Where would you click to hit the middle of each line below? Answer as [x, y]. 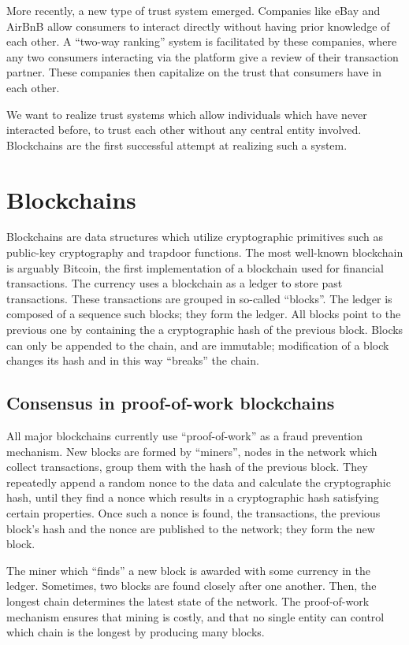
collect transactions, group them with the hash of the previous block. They [187, 467]
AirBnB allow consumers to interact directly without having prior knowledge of [198, 26]
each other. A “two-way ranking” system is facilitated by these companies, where [202, 41]
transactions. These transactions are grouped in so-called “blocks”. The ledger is [199, 298]
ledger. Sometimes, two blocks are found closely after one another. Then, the [191, 586]
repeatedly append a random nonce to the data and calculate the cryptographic [199, 482]
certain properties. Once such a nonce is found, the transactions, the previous [193, 512]
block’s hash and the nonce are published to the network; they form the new [191, 528]
